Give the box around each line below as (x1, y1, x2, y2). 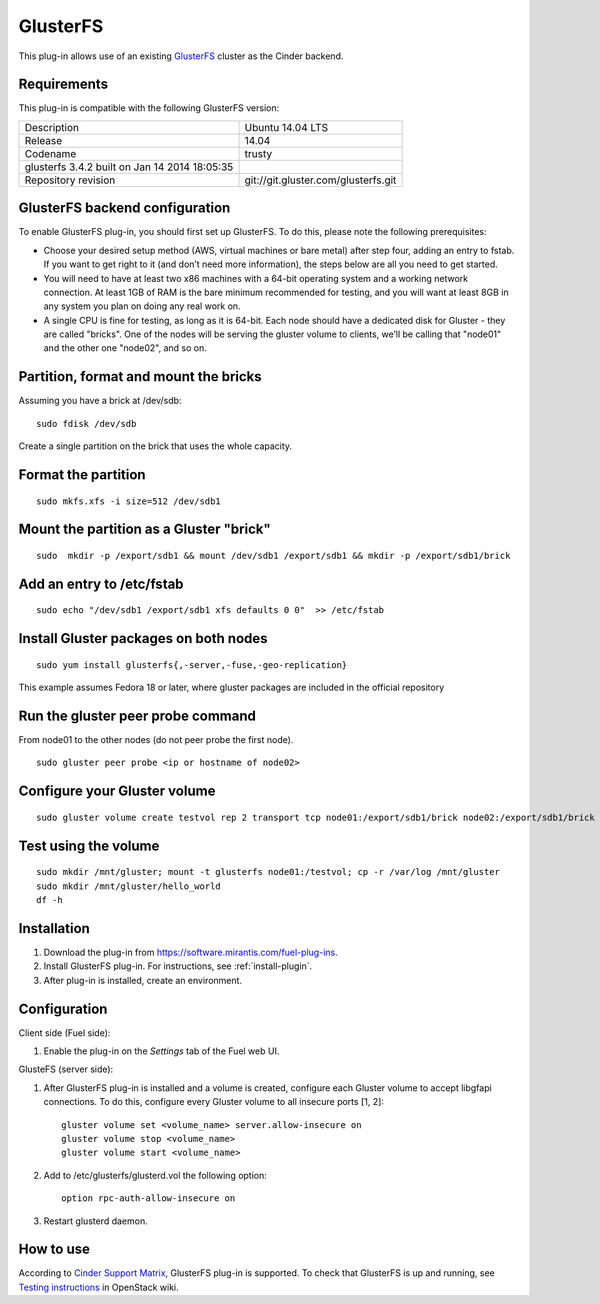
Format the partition (18, 466, 146, 483)
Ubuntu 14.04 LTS (244, 120, 329, 134)
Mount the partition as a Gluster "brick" (18, 521, 272, 538)
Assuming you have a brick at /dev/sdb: (18, 395, 182, 407)
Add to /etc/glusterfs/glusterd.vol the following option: (43, 1169, 267, 1181)
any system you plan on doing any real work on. (43, 300, 241, 312)
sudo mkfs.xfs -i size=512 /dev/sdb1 (36, 495, 222, 507)
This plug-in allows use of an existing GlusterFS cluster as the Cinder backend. (18, 50, 344, 62)
